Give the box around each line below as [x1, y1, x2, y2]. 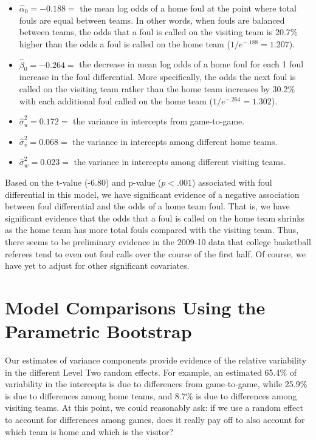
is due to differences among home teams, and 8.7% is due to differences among [5, 389, 297, 402]
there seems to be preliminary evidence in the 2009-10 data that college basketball [5, 235, 311, 248]
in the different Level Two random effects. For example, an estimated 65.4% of [5, 365, 297, 378]
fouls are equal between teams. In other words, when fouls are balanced [19, 13, 285, 26]
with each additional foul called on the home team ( [19, 94, 213, 107]
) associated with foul [191, 175, 272, 188]
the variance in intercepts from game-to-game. [73, 115, 245, 127]
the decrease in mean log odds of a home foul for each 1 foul [79, 58, 304, 70]
